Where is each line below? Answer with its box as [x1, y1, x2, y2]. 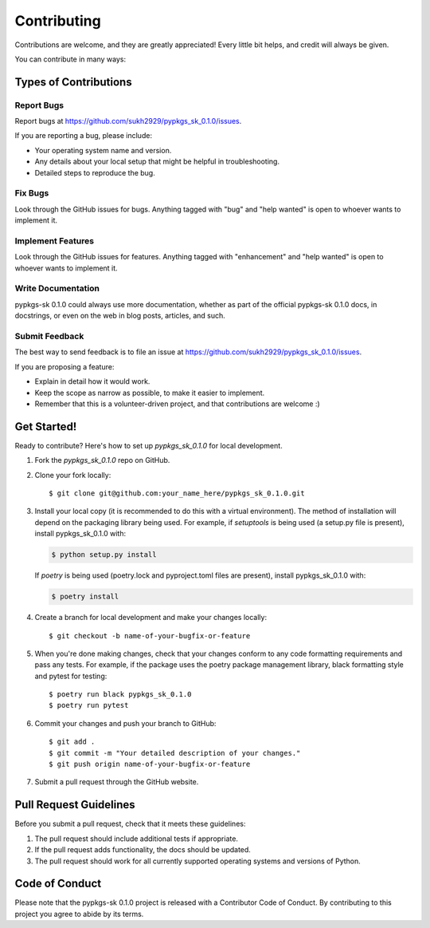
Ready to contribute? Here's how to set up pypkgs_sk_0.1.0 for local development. [14, 440, 283, 450]
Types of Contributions [14, 75, 132, 89]
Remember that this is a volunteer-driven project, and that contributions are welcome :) [34, 399, 320, 409]
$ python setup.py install [51, 551, 157, 559]
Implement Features [14, 235, 95, 247]
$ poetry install [51, 592, 119, 602]
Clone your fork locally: [34, 470, 111, 480]
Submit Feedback [14, 331, 84, 342]
